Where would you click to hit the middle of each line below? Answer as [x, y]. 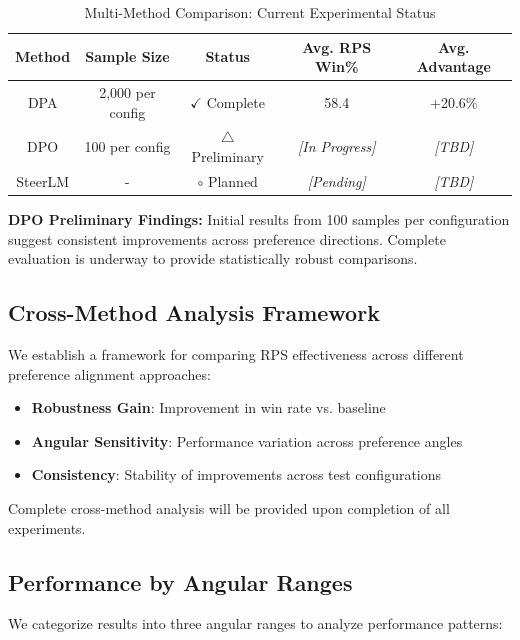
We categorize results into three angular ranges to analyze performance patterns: [255, 623]
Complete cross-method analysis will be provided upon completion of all [229, 507]
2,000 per [127, 92]
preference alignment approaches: [109, 373]
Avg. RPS [337, 46]
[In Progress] [336, 146]
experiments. [47, 527]
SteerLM [43, 180]
